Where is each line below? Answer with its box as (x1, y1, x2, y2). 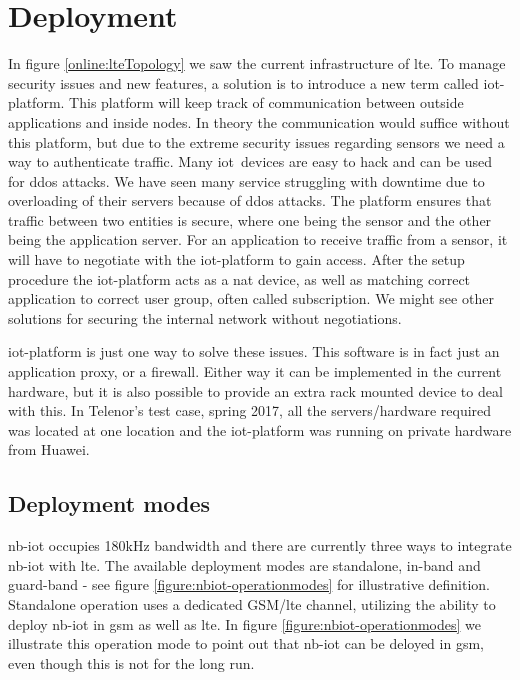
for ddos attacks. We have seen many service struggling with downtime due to (8, 170, 485, 191)
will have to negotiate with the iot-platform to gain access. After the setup (8, 249, 465, 270)
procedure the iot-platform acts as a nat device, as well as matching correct (8, 268, 471, 289)
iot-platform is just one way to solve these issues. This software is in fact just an (8, 341, 500, 362)
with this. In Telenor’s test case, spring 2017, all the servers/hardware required (8, 400, 492, 421)
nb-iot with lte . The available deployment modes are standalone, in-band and (8, 554, 481, 575)
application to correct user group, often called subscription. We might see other (8, 288, 494, 309)
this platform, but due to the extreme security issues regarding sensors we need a (8, 131, 505, 152)
